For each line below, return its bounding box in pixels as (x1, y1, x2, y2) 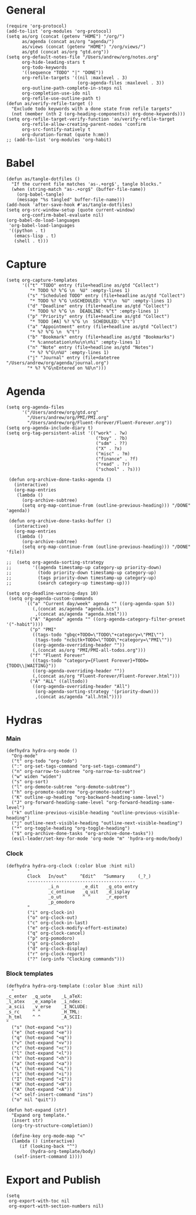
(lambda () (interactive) (11, 1138, 75, 1144)
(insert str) (11, 1117, 44, 1123)
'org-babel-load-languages (8, 222, 75, 228)
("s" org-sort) (11, 779, 49, 785)
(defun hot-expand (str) (6, 1107, 67, 1113)
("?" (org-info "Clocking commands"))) (27, 956, 125, 962)
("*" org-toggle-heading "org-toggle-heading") (11, 826, 131, 831)
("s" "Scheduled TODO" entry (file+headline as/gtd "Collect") (27, 293, 185, 298)
